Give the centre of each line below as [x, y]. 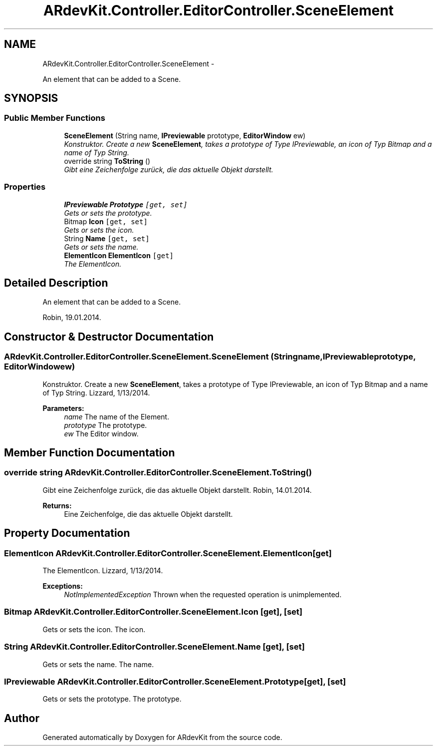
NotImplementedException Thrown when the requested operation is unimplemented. [203, 595]
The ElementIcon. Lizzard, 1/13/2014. [103, 571]
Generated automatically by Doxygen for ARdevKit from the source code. [162, 738]
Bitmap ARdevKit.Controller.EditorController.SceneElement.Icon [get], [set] [153, 612]
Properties [25, 187]
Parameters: [63, 408]
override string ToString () [107, 161]
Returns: [57, 505]
